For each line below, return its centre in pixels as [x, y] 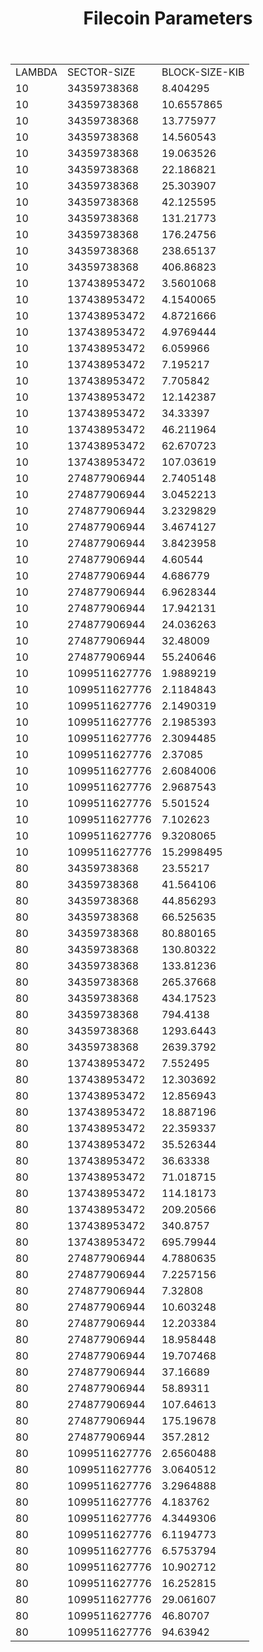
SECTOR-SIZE [101, 72]
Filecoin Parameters [168, 18]
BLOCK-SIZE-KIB [203, 72]
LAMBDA [36, 72]
